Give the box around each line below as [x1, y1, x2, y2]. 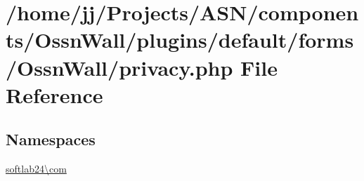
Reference [6, 80, 103, 109]
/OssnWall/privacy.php [6, 53, 233, 81]
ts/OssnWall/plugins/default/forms [6, 25, 354, 54]
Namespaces [6, 128, 96, 150]
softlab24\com [6, 161, 67, 176]
